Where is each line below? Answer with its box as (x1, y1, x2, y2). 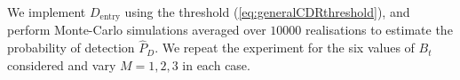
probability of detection (7, 38, 135, 57)
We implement (7, 3, 86, 20)
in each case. (182, 55, 250, 74)
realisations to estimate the (305, 20, 453, 39)
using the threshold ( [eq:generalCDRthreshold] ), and (124, 3, 410, 20)
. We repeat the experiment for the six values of (155, 38, 415, 57)
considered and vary (7, 55, 116, 74)
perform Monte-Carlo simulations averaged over (7, 20, 266, 39)
